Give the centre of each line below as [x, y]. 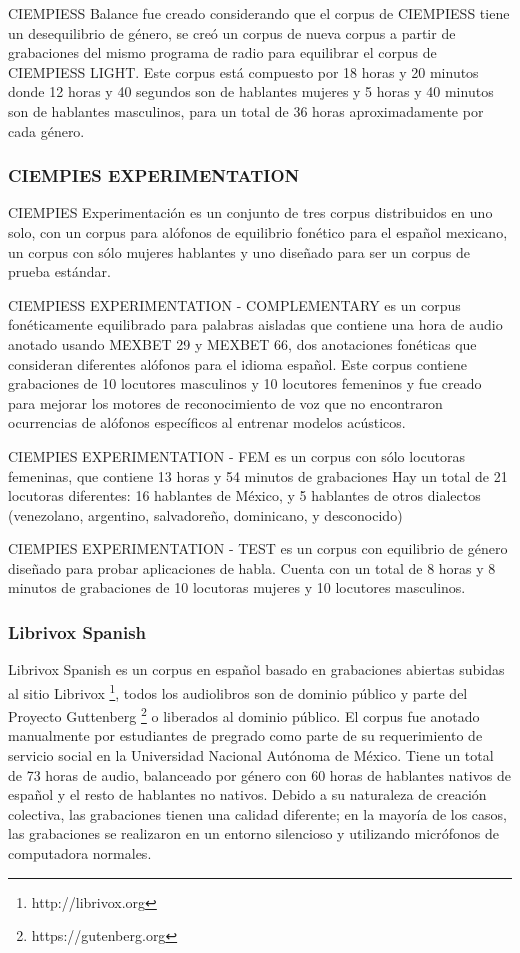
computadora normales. [80, 852]
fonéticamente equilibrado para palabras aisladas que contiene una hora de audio [255, 324]
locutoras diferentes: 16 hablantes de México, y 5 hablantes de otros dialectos [244, 495]
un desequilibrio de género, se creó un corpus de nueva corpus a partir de [232, 32]
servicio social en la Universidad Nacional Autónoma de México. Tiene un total [251, 754]
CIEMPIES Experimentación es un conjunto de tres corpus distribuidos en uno [250, 212]
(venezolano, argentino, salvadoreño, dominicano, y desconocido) [205, 514]
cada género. [46, 130]
